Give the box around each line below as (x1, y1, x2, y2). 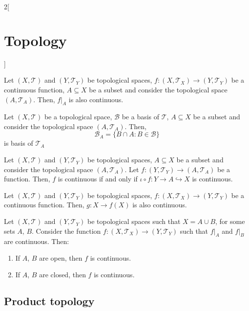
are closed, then (39, 269, 86, 279)
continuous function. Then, (4, 200, 84, 210)
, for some (215, 216, 245, 226)
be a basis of (122, 111, 160, 122)
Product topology (4, 293, 95, 308)
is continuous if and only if (58, 174, 138, 184)
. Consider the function (32, 225, 101, 236)
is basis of (4, 138, 33, 148)
